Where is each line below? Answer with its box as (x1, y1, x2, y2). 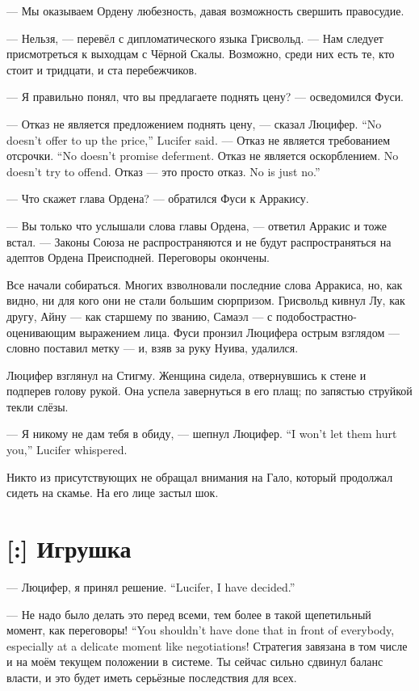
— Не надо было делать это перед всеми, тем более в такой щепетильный (6, 605, 371, 622)
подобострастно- (275, 307, 357, 324)
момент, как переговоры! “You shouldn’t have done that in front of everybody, (6, 621, 395, 638)
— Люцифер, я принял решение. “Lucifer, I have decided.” (6, 578, 295, 595)
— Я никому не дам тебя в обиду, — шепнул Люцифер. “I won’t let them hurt (6, 425, 397, 442)
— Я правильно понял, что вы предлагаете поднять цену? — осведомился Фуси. (6, 88, 404, 105)
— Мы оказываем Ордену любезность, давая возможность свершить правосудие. (6, 2, 404, 19)
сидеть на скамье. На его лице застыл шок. (6, 484, 219, 501)
